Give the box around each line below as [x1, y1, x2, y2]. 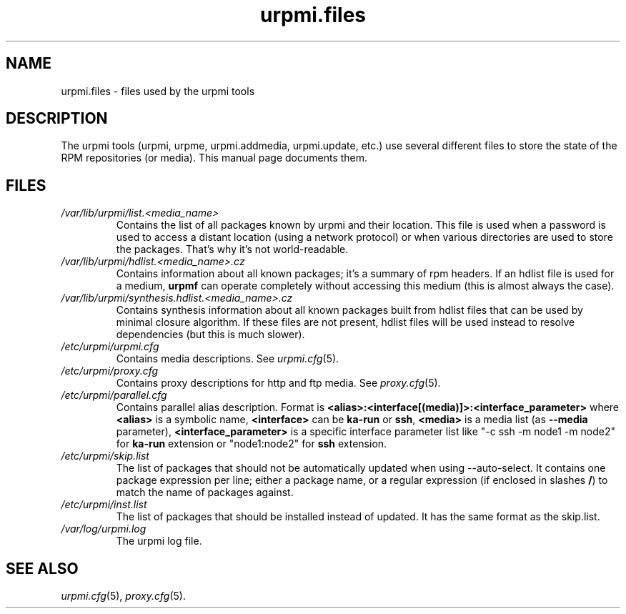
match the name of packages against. [116, 486, 294, 499]
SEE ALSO [6, 559, 79, 578]
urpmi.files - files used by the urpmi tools [61, 84, 255, 97]
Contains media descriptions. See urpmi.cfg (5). [116, 352, 339, 365]
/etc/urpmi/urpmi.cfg [61, 340, 159, 353]
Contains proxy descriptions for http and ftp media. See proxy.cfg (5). [116, 377, 441, 390]
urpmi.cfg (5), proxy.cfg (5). [61, 590, 186, 603]
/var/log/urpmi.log [61, 523, 146, 535]
